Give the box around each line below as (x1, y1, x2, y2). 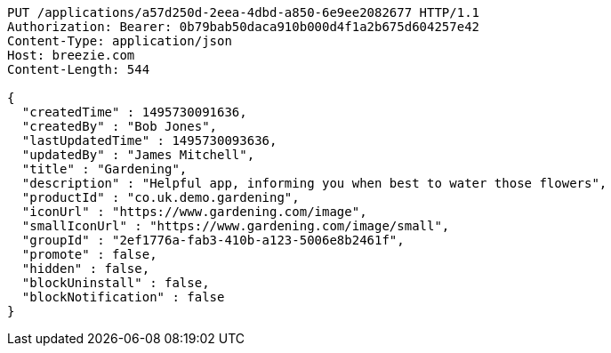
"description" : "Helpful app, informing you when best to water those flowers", (21, 176, 607, 190)
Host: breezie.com (7, 48, 135, 62)
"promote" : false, (21, 247, 157, 261)
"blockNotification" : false (21, 290, 225, 304)
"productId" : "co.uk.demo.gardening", (21, 190, 300, 205)
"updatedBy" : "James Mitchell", (21, 148, 255, 162)
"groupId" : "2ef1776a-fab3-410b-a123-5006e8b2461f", (21, 233, 405, 247)
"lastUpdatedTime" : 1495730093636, (21, 133, 277, 148)
